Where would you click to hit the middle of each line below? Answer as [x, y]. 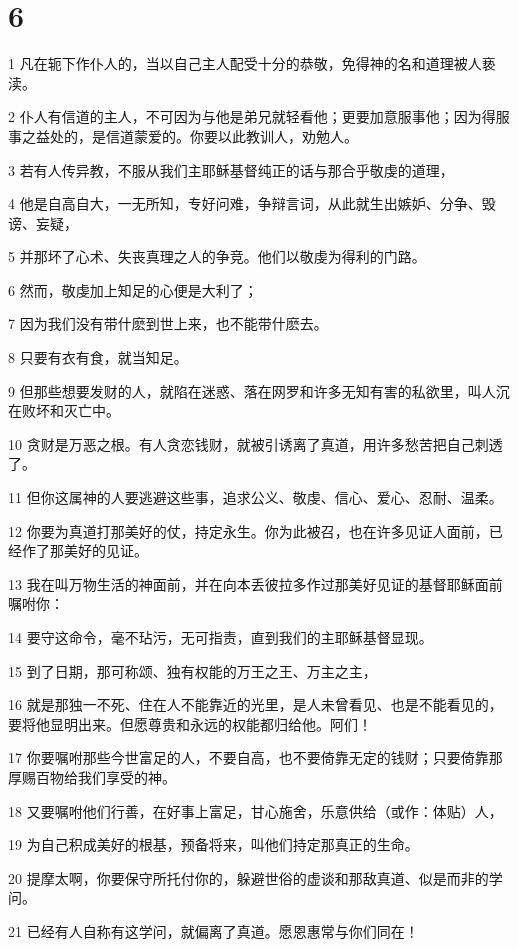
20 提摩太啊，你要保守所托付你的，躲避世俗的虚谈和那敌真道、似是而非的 [248, 877]
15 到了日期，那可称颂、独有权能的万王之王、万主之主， [192, 670]
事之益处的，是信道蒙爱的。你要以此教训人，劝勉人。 [183, 135]
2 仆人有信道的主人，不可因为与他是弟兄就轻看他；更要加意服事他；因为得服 [259, 116]
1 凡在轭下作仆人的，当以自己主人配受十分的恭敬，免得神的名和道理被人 [245, 63]
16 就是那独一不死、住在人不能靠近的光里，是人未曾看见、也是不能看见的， [255, 704]
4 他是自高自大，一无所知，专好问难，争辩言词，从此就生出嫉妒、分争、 [245, 203]
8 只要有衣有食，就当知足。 [98, 357]
